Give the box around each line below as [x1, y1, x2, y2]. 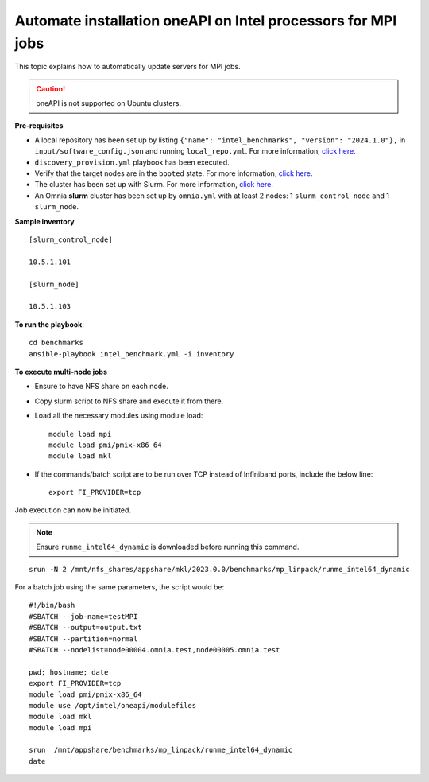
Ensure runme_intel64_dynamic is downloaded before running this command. [36, 542, 300, 552]
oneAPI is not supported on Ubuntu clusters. [36, 99, 182, 108]
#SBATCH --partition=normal [29, 634, 138, 644]
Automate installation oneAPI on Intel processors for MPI [14, 12, 397, 29]
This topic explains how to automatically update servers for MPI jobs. [14, 62, 242, 72]
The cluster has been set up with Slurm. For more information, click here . [34, 180, 273, 189]
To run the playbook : [14, 319, 85, 329]
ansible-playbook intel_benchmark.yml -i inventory [29, 349, 234, 358]
